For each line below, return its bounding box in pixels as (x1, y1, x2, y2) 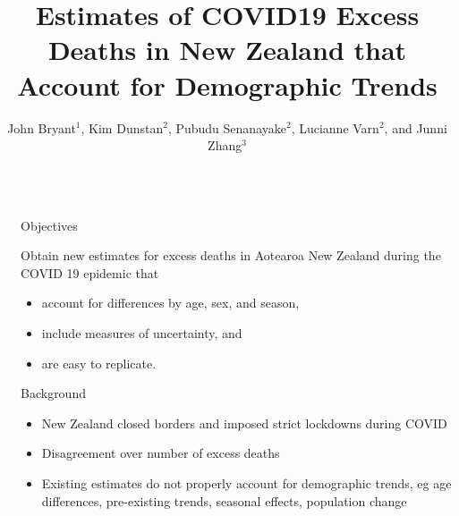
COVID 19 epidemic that (21, 263, 159, 282)
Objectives (21, 216, 78, 234)
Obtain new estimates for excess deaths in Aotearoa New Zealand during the (21, 246, 441, 265)
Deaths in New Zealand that (47, 31, 407, 68)
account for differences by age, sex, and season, (41, 293, 300, 312)
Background (21, 384, 86, 402)
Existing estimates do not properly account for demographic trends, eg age (41, 474, 452, 493)
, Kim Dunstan (81, 118, 164, 137)
